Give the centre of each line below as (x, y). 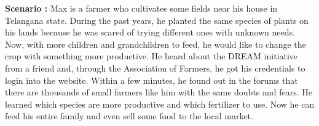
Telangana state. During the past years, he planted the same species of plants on (157, 20)
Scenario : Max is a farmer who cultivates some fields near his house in (141, 8)
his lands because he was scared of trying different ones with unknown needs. (150, 32)
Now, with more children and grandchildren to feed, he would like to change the (156, 44)
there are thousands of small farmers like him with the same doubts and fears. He (159, 92)
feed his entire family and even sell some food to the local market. (129, 116)
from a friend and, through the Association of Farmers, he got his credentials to (155, 68)
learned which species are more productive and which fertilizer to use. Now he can (160, 104)
